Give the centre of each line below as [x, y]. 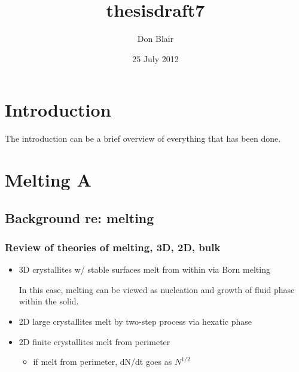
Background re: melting [80, 217]
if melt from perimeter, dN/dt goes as [103, 362]
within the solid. [49, 301]
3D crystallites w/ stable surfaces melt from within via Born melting [144, 269]
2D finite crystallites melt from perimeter [94, 341]
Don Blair [155, 39]
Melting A [48, 180]
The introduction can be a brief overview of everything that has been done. [143, 138]
